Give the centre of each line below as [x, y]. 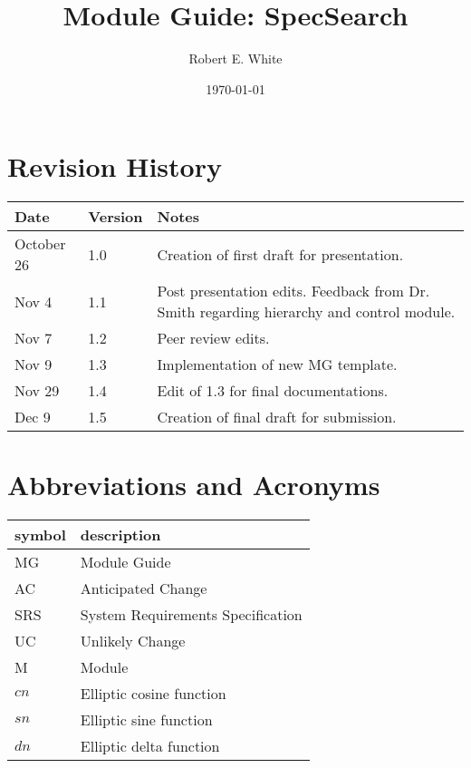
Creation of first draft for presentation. [280, 254]
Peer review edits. [213, 338]
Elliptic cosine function [153, 694]
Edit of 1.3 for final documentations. [273, 391]
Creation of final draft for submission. [277, 417]
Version [115, 217]
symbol [40, 535]
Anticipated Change [144, 588]
